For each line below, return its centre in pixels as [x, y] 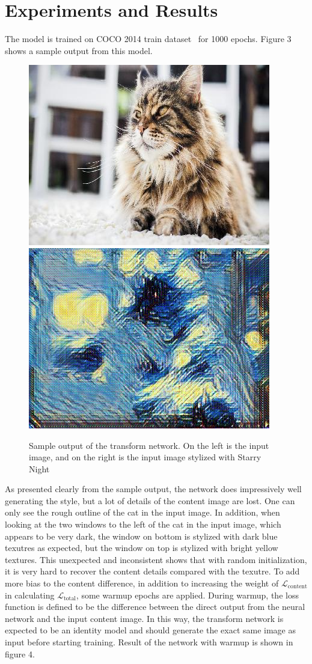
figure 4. [20, 653]
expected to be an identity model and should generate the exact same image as [150, 630]
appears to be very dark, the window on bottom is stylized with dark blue [141, 536]
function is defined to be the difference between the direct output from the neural [155, 607]
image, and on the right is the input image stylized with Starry [145, 457]
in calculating [30, 595]
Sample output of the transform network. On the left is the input [149, 445]
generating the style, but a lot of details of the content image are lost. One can [150, 500]
